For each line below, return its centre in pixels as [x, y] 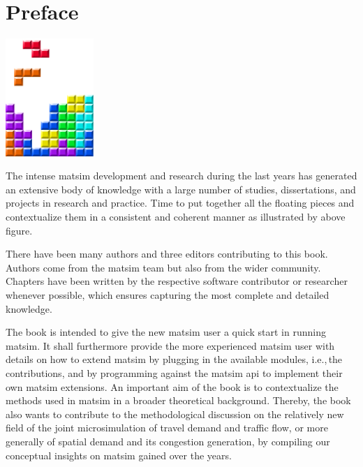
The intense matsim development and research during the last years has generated [181, 176]
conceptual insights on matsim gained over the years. [119, 455]
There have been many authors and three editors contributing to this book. [167, 254]
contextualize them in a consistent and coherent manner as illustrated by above [176, 217]
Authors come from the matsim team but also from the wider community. [163, 267]
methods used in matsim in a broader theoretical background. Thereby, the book [178, 400]
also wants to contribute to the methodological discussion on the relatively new [175, 414]
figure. [19, 230]
